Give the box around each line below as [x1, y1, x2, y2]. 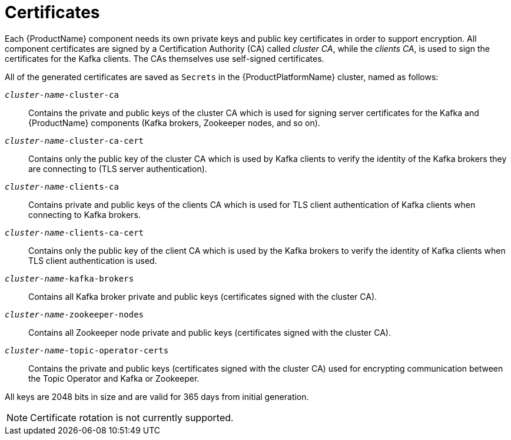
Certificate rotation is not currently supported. [30, 411, 234, 424]
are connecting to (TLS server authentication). [28, 163, 207, 174]
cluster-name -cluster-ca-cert [5, 135, 144, 145]
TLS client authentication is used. [28, 255, 157, 266]
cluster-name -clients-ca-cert [5, 227, 144, 237]
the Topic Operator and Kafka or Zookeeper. [28, 373, 200, 383]
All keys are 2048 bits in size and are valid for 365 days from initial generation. [5, 391, 309, 402]
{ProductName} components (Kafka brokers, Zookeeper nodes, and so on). [28, 117, 320, 128]
